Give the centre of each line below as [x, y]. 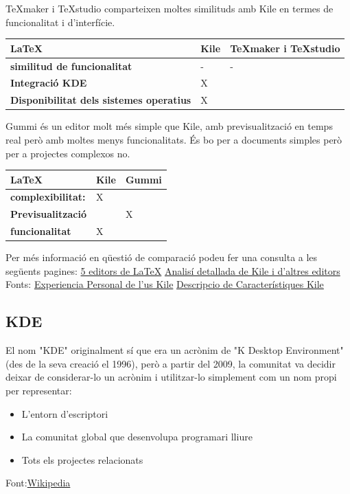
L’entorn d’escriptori [65, 413]
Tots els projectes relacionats [82, 459]
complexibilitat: [48, 197]
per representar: [39, 390]
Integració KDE [49, 83]
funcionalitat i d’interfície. [60, 22]
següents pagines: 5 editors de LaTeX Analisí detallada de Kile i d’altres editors [173, 270]
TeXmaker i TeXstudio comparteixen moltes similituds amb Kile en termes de [170, 8]
